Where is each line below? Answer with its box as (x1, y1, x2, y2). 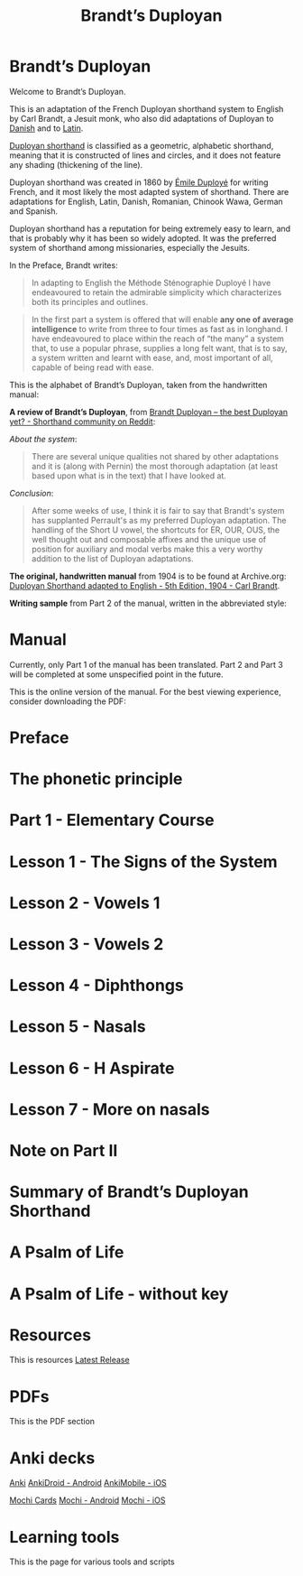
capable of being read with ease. (31, 362, 154, 373)
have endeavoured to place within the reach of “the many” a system (31, 333, 284, 344)
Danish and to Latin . (9, 123, 84, 134)
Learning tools (9, 1526, 120, 1547)
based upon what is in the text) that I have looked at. (31, 470, 227, 481)
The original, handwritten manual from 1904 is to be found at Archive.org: (9, 570, 287, 581)
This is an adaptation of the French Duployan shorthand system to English (9, 103, 284, 114)
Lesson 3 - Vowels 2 (9, 934, 164, 954)
